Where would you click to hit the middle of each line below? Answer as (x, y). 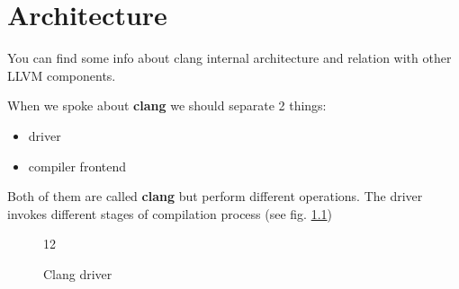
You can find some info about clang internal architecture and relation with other (229, 58)
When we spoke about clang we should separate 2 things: (167, 105)
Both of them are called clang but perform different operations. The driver (215, 196)
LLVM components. (62, 75)
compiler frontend (77, 166)
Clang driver (78, 273)
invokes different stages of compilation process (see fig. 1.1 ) (170, 213)
